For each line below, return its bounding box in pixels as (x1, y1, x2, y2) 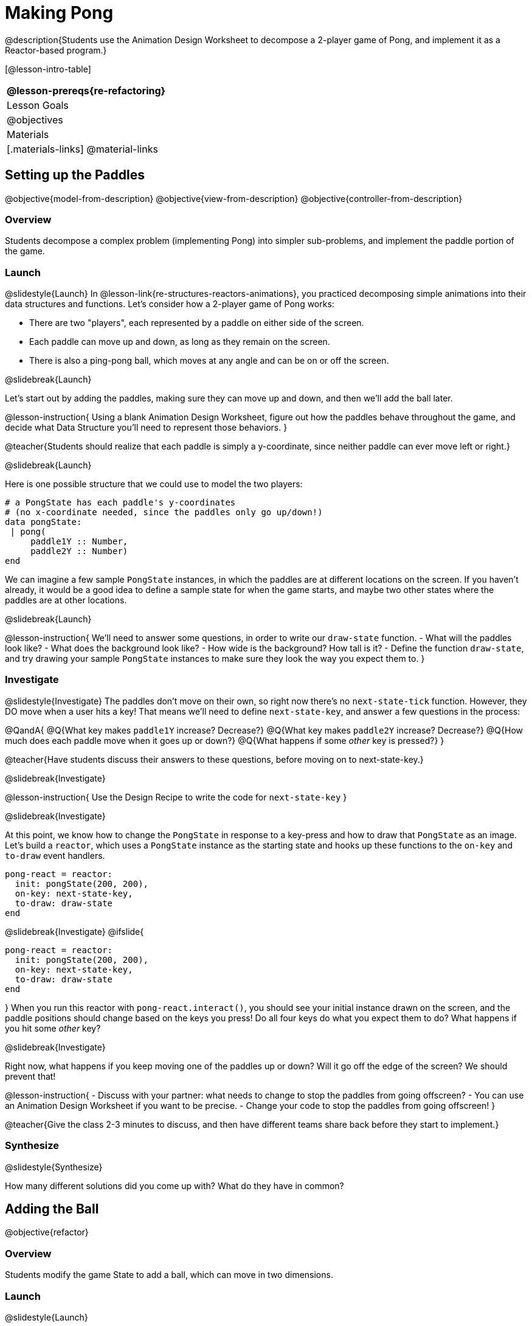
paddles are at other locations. (5, 595, 127, 606)
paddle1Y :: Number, (30, 536, 128, 547)
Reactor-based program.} (5, 44, 107, 55)
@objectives (7, 113, 63, 126)
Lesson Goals (7, 99, 69, 111)
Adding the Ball (5, 1201, 99, 1217)
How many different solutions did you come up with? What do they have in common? (5, 1180, 344, 1191)
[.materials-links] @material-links (7, 142, 158, 155)
